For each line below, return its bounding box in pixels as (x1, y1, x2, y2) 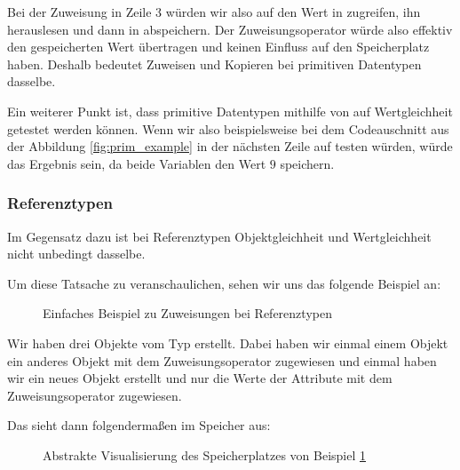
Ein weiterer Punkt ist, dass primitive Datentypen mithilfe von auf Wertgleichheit (7, 101, 453, 120)
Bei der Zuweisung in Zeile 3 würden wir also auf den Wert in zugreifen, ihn (7, 3, 421, 20)
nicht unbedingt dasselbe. (7, 244, 146, 263)
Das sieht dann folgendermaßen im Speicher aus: (7, 416, 271, 434)
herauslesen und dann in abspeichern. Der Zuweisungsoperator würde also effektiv (7, 20, 453, 38)
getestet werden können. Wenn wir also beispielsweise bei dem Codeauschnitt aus (7, 119, 449, 138)
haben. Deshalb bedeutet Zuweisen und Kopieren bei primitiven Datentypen (7, 54, 422, 73)
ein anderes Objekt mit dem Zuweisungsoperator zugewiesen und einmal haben (7, 351, 437, 370)
